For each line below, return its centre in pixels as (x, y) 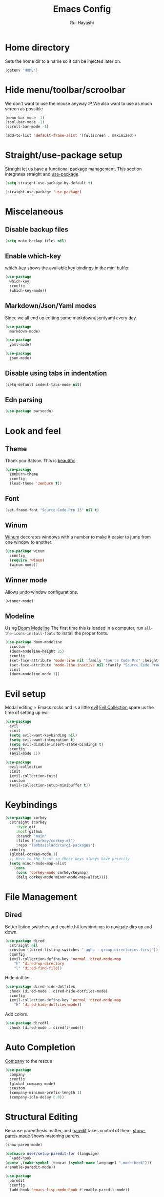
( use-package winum (25, 551)
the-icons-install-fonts (30, 634)
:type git (26, 827)
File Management (41, 897)
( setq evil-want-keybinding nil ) (43, 735)
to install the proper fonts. (82, 633)
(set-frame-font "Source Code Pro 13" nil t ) (52, 510)
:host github (29, 832)
